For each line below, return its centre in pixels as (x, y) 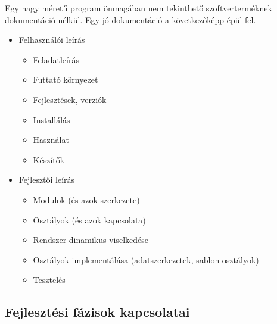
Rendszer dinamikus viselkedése (91, 240)
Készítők (49, 159)
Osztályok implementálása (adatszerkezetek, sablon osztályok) (146, 259)
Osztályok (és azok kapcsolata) (89, 219)
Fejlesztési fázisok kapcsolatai (97, 312)
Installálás (52, 119)
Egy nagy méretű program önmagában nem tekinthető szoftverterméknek (138, 8)
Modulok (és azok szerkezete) (86, 199)
